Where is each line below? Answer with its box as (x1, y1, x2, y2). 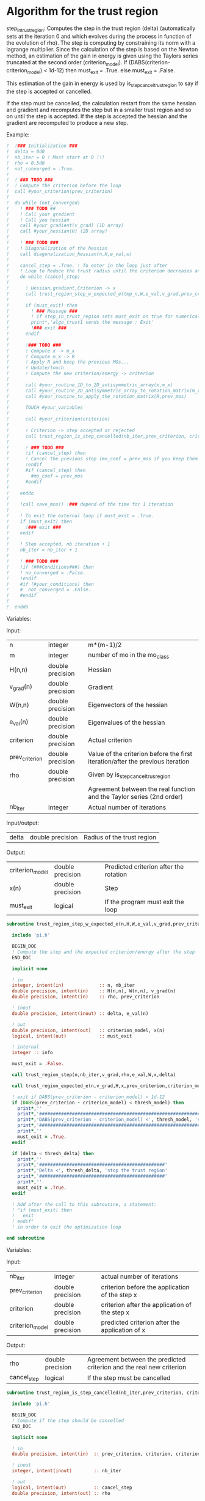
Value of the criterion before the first (88, 750, 192, 758)
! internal (12, 1044, 40, 1050)
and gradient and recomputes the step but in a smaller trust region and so (6, 106, 192, 114)
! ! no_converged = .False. (6, 569, 86, 576)
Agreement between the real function (88, 785, 195, 793)
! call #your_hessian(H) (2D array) (6, 228, 108, 234)
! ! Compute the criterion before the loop (6, 182, 121, 189)
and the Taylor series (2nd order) (88, 793, 183, 801)
